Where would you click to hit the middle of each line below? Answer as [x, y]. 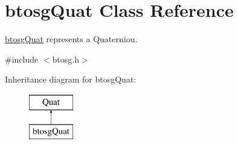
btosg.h [66, 59]
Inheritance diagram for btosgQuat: [71, 79]
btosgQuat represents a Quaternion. [71, 39]
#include [22, 59]
